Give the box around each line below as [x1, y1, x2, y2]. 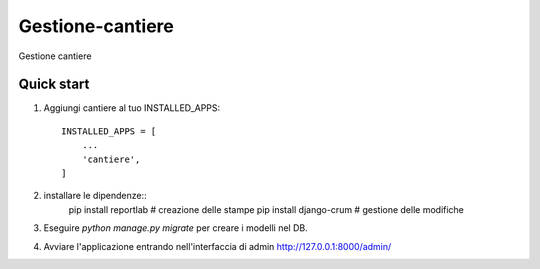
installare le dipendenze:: [43, 190, 147, 202]
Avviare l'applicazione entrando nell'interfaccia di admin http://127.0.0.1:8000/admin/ [43, 240, 392, 252]
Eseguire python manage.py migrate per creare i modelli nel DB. [43, 222, 309, 234]
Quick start [18, 76, 90, 93]
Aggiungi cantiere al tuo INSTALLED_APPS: [43, 102, 221, 114]
